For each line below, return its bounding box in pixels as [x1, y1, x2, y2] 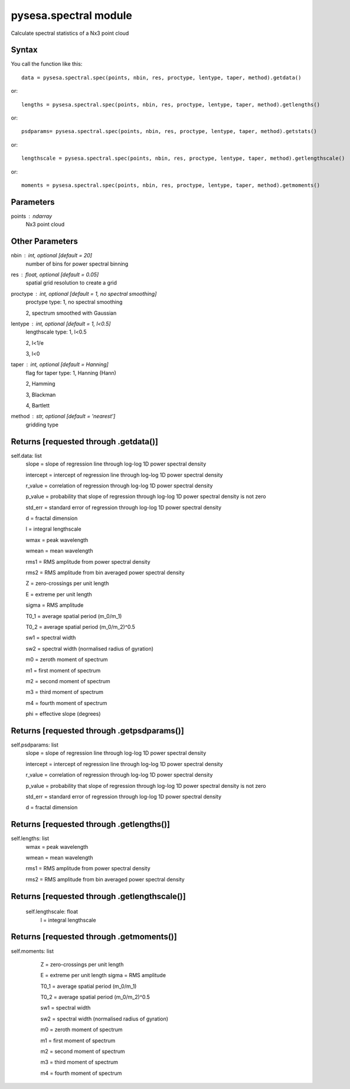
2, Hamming [25, 380, 55, 387]
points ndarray [11, 212, 53, 219]
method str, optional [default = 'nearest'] [11, 413, 116, 420]
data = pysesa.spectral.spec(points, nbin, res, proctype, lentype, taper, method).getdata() [21, 74, 302, 81]
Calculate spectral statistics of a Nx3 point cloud [11, 30, 129, 37]
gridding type [25, 421, 59, 428]
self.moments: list [11, 947, 54, 955]
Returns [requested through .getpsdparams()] [11, 725, 184, 736]
